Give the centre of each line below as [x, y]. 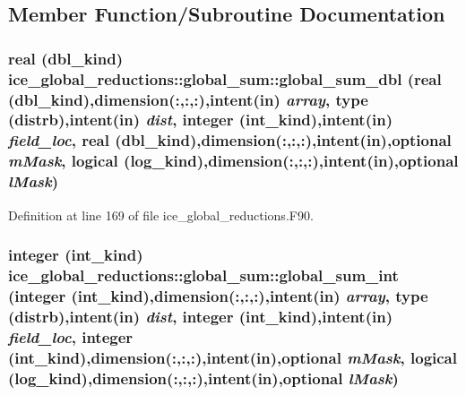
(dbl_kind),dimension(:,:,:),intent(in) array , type [188, 99]
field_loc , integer [71, 336]
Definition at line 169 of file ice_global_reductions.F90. [161, 215]
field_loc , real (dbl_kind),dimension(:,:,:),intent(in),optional [230, 140]
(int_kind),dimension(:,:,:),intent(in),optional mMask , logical [233, 357]
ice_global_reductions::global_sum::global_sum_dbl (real [225, 78]
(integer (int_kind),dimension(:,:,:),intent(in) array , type [218, 295]
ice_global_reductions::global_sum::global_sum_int [203, 275]
